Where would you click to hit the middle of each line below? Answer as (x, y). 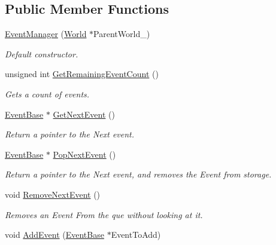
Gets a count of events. (47, 94)
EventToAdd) (136, 235)
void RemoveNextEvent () (53, 194)
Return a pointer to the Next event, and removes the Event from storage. (138, 174)
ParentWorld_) (122, 34)
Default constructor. (42, 53)
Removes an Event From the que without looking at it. (104, 214)
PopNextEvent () (84, 154)
